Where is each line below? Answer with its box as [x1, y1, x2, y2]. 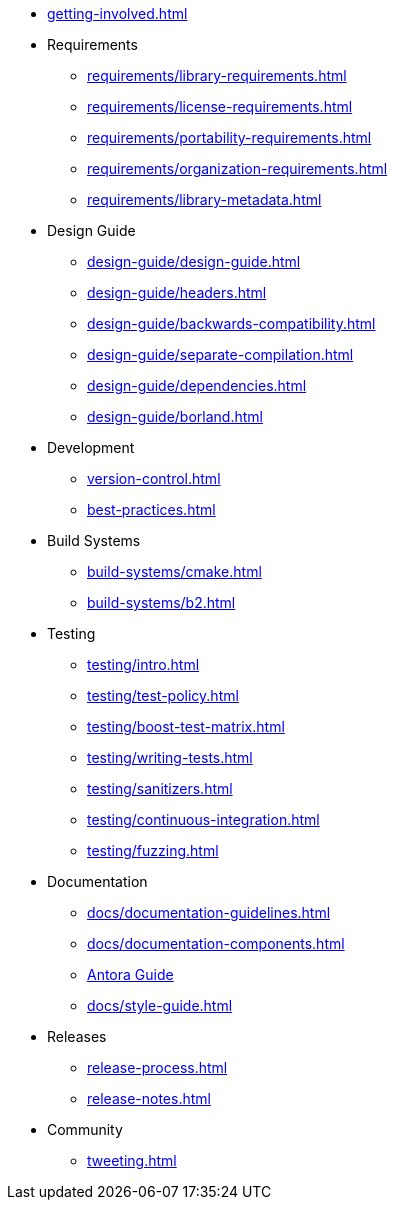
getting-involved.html [47, 5, 188, 22]
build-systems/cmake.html [87, 563, 262, 580]
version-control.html [87, 470, 221, 487]
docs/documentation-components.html [87, 935, 345, 952]
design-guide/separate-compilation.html [87, 346, 354, 363]
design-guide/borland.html [87, 408, 263, 425]
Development [47, 439, 135, 456]
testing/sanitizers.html [87, 780, 233, 797]
